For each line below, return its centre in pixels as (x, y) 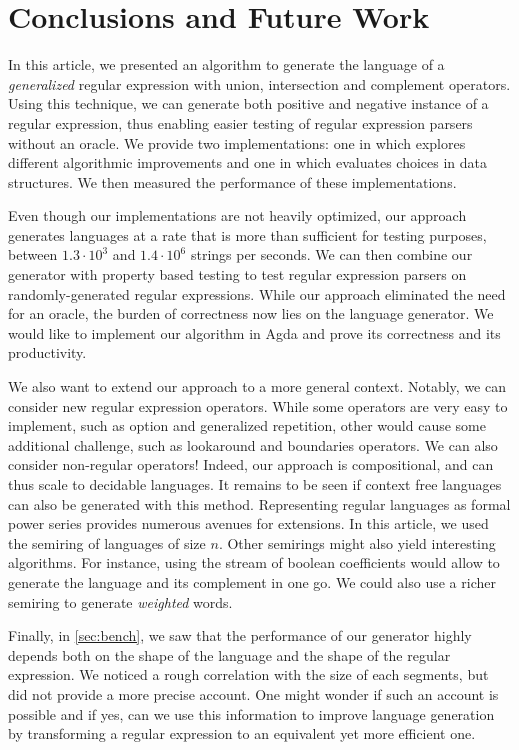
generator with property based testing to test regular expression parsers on (237, 274)
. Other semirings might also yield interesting (357, 542)
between (33, 254)
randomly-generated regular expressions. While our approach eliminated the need (257, 293)
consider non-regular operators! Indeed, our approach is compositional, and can (251, 464)
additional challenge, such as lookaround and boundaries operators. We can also (253, 444)
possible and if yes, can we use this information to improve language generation (251, 713)
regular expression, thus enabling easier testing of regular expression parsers (240, 122)
